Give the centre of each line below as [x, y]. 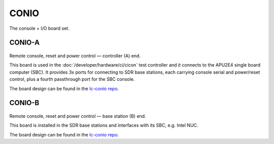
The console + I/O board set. [39, 28]
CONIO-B [24, 103]
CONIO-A [25, 43]
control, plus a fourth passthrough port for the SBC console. [72, 79]
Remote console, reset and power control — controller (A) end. [75, 56]
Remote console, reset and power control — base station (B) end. [78, 116]
